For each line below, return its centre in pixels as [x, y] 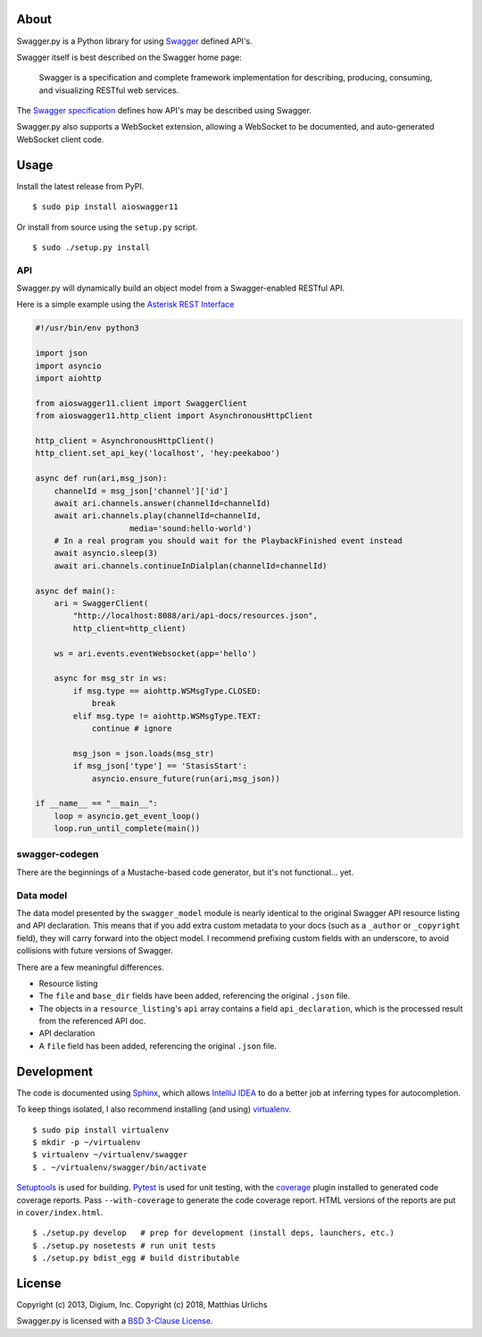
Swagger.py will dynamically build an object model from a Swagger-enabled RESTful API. [181, 288]
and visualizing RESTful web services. [109, 90]
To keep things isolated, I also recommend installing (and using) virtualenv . [154, 1109]
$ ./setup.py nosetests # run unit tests [124, 1245]
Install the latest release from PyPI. [80, 186]
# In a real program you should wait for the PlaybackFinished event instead [229, 541]
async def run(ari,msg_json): [101, 479]
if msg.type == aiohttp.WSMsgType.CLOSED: [167, 691]
